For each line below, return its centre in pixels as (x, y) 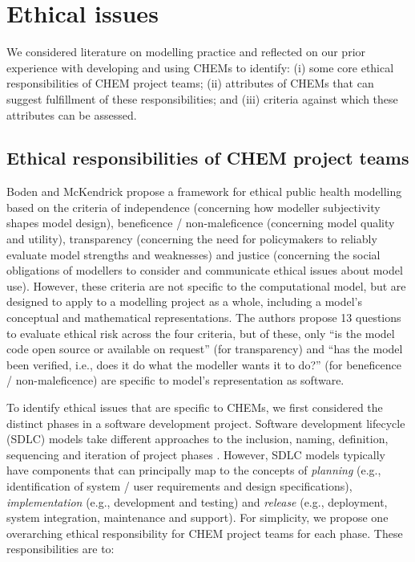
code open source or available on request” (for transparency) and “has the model (205, 349)
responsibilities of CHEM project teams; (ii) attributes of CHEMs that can (190, 83)
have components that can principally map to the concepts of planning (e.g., (194, 470)
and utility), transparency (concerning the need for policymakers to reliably (192, 239)
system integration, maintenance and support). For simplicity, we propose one (197, 517)
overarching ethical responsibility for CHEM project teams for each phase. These (205, 533)
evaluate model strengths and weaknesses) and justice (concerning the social (193, 254)
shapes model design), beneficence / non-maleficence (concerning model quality (201, 223)
